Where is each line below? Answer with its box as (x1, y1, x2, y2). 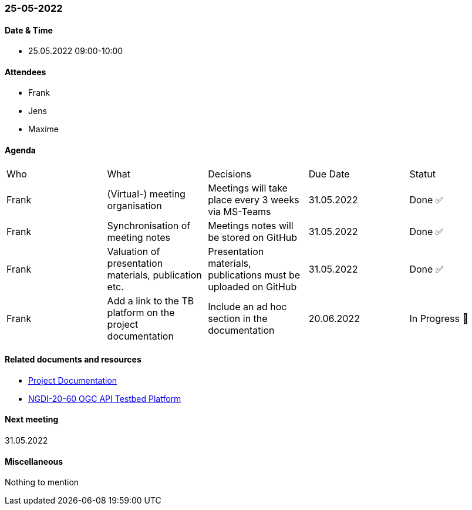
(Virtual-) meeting (107, 187, 186, 200)
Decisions (208, 167, 251, 180)
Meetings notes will (208, 219, 294, 231)
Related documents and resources (5, 354, 141, 365)
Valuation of (107, 245, 160, 257)
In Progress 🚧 (409, 312, 468, 324)
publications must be (208, 269, 301, 281)
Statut (409, 167, 436, 180)
